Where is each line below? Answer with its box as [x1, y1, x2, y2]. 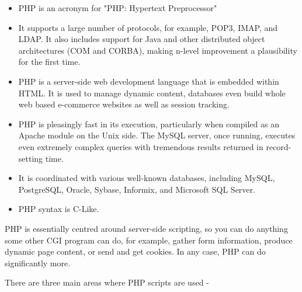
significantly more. [5, 256, 71, 269]
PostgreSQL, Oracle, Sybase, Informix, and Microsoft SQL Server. [18, 183, 255, 195]
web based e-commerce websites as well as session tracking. [18, 98, 230, 110]
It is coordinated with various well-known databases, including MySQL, [18, 172, 275, 184]
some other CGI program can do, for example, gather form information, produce [5, 234, 293, 246]
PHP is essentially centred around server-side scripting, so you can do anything [5, 222, 288, 234]
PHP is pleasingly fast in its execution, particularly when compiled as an [18, 117, 279, 130]
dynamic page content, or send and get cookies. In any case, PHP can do [5, 245, 266, 258]
